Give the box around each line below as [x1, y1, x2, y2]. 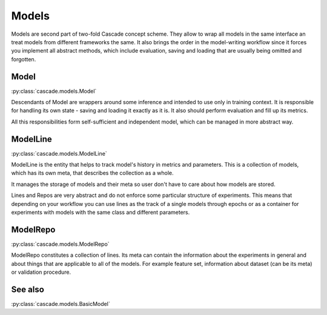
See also [11, 284, 45, 294]
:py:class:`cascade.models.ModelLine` [11, 150, 107, 157]
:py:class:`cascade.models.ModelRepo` [11, 240, 110, 248]
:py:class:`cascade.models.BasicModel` [11, 300, 110, 308]
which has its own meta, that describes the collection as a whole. [11, 170, 174, 177]
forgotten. [11, 55, 36, 63]
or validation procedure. [11, 268, 71, 276]
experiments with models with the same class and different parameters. [11, 209, 190, 216]
